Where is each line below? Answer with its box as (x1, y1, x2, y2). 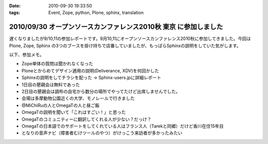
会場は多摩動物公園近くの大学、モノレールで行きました (21, 96, 135, 101)
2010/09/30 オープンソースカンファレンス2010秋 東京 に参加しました (9, 23, 223, 31)
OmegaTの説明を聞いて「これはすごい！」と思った (21, 109, 126, 115)
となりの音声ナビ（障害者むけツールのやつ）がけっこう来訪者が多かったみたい (21, 130, 183, 136)
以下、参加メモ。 (9, 52, 44, 58)
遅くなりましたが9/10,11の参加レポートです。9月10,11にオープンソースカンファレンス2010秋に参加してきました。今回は (9, 36, 251, 42)
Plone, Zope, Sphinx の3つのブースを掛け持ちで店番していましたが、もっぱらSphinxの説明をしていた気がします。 (9, 43, 241, 48)
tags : (9, 10, 20, 16)
